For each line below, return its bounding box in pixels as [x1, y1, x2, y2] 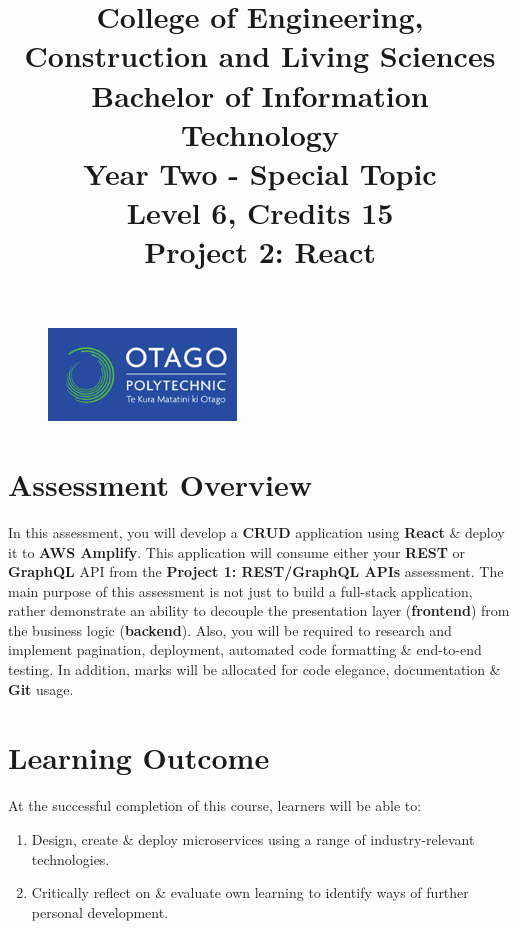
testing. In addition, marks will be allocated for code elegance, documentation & [8, 659, 501, 680]
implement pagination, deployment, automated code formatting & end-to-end [8, 639, 482, 660]
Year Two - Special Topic [83, 152, 437, 193]
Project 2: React [144, 231, 376, 272]
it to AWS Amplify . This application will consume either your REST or [8, 541, 466, 562]
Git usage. [8, 678, 74, 699]
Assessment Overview [8, 463, 313, 504]
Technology [181, 113, 339, 154]
